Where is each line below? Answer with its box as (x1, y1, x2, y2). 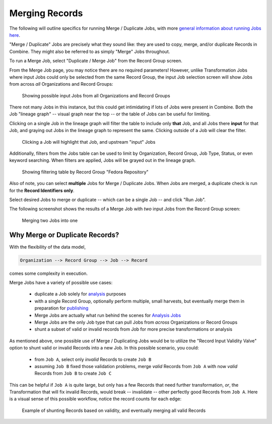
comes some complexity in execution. (9, 270, 88, 276)
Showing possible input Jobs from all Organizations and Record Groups (22, 92, 171, 98)
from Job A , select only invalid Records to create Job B (34, 356, 152, 362)
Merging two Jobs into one (22, 217, 78, 223)
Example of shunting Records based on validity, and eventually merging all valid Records (22, 407, 206, 413)
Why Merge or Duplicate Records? (9, 230, 119, 239)
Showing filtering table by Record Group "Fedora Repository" (22, 169, 149, 175)
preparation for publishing (34, 305, 89, 311)
